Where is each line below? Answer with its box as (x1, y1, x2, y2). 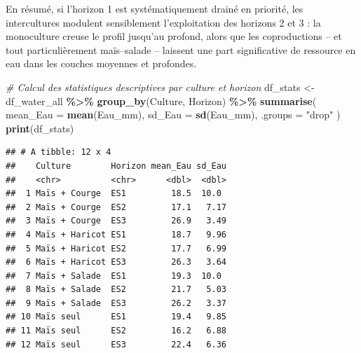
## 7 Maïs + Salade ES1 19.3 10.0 (6, 270, 222, 281)
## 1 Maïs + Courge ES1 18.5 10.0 (6, 188, 222, 199)
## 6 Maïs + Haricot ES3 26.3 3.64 (6, 257, 226, 268)
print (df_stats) (6, 120, 74, 135)
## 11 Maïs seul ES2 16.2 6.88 (6, 326, 226, 336)
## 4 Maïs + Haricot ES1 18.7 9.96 (6, 229, 226, 240)
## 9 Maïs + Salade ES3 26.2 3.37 (6, 298, 226, 308)
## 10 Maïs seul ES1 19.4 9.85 (6, 312, 226, 322)
